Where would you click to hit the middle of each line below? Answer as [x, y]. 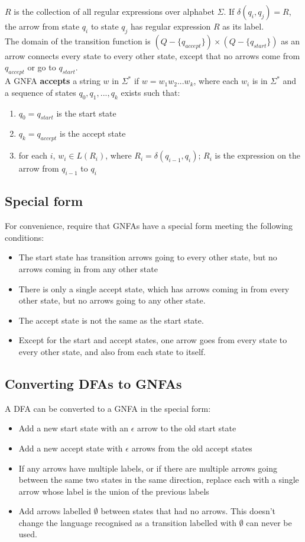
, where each [216, 81]
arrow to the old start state [187, 428]
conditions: [25, 237]
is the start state [86, 113]
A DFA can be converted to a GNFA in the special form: [108, 408]
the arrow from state [42, 26]
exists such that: [150, 92]
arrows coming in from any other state [88, 268]
